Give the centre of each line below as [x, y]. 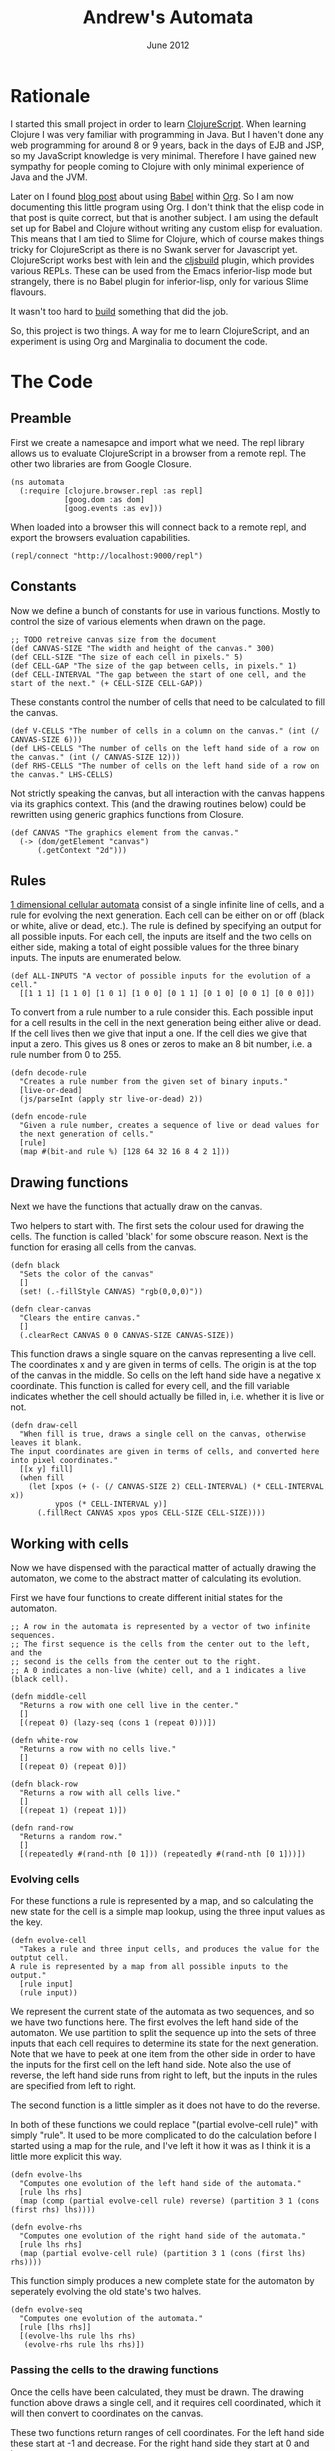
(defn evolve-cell [48, 1941]
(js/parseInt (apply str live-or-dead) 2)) [111, 1099]
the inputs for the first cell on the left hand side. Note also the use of [151, 2065]
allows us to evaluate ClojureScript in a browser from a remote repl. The [158, 453]
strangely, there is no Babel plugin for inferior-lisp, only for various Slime [159, 281]
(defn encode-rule [48, 1117]
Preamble [41, 418]
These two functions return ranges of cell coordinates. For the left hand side [167, 2432]
